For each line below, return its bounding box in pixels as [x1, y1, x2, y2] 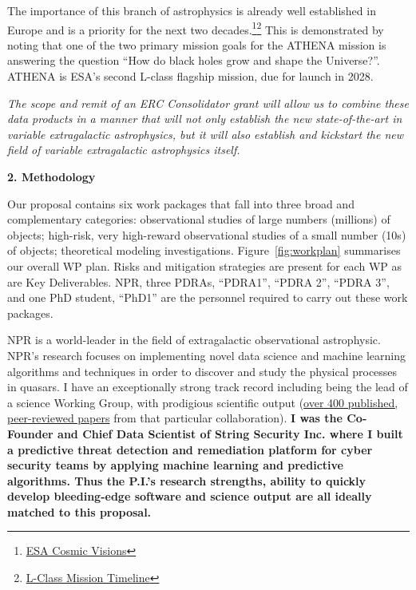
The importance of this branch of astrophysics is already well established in [7, 2, 376, 18]
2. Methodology [7, 168, 96, 184]
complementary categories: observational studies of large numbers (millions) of [7, 211, 390, 228]
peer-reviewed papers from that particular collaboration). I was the [7, 410, 343, 426]
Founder [7, 425, 53, 442]
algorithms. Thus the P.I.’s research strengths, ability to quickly [7, 472, 366, 489]
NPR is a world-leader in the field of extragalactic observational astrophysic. [7, 331, 381, 348]
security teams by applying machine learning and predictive [7, 457, 343, 473]
